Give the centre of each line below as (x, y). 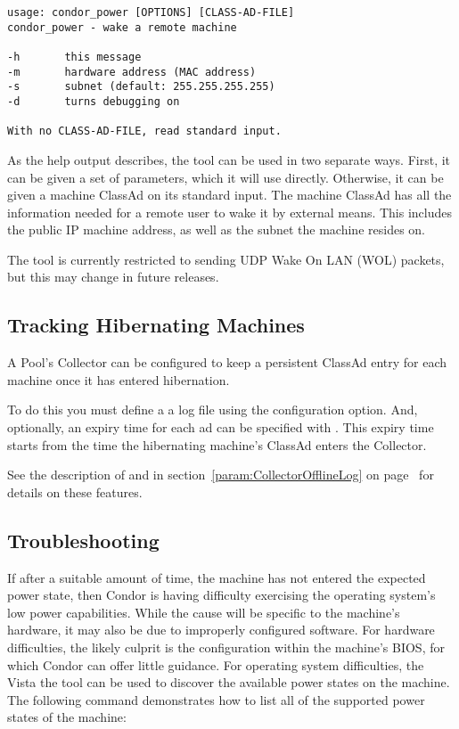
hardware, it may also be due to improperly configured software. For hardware (221, 630)
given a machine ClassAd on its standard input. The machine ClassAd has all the (229, 195)
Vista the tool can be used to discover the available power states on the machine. (229, 682)
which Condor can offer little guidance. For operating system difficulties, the (216, 664)
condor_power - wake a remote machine (122, 27)
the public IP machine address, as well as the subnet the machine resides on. (216, 229)
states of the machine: (67, 717)
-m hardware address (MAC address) (132, 72)
